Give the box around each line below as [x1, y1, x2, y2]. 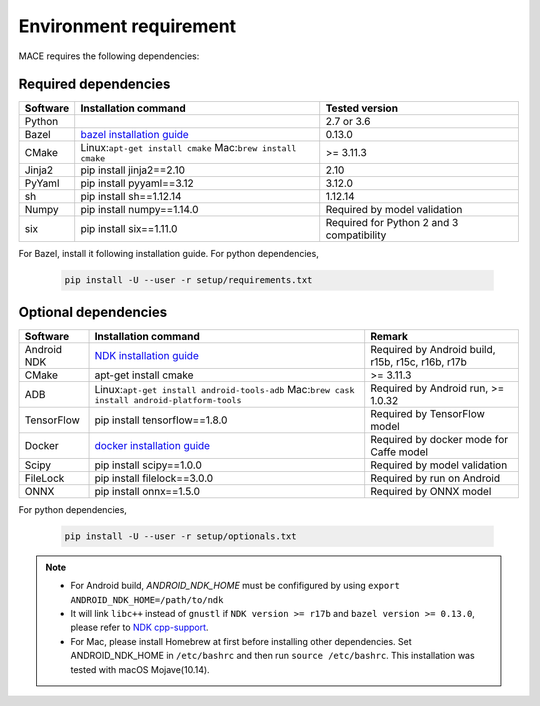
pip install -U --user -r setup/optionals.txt [64, 530, 297, 542]
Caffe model [370, 445, 429, 459]
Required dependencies [18, 76, 171, 93]
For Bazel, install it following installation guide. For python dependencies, [18, 248, 319, 260]
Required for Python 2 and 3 [325, 216, 459, 230]
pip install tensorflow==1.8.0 [94, 413, 228, 427]
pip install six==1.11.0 [80, 222, 178, 236]
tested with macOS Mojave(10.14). [70, 663, 210, 675]
